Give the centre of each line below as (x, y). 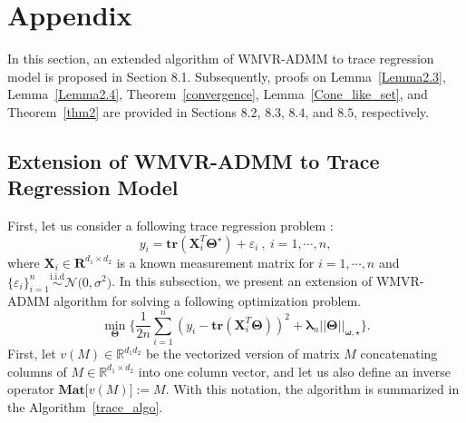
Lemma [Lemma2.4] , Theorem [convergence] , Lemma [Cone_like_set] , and (218, 94)
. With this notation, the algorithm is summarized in (312, 389)
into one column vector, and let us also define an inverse (294, 371)
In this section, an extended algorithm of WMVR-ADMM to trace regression (221, 59)
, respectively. (392, 111)
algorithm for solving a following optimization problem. (208, 301)
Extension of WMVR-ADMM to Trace (194, 160)
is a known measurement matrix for (215, 262)
